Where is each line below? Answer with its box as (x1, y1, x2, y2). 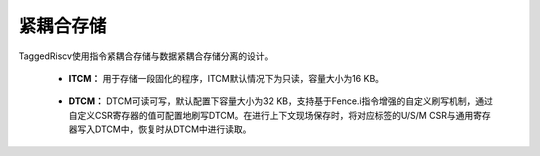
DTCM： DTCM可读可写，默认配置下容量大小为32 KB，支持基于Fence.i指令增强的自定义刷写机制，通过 (68, 95, 494, 107)
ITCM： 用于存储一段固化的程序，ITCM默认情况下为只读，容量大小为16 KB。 (68, 72, 385, 84)
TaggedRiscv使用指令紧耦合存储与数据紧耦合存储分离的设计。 (18, 50, 274, 62)
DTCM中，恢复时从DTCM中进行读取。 (94, 123, 252, 135)
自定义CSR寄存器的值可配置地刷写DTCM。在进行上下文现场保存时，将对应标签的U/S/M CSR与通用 (68, 109, 474, 121)
